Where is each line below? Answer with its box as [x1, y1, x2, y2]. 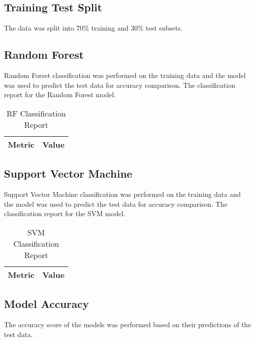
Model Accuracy [4, 296, 89, 311]
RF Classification [6, 107, 66, 119]
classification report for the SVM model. [4, 208, 126, 219]
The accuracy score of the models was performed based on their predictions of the [4, 319, 251, 329]
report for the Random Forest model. [4, 89, 116, 100]
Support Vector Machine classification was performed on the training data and [4, 189, 241, 199]
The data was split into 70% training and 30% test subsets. [4, 23, 183, 33]
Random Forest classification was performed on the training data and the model [4, 70, 246, 80]
